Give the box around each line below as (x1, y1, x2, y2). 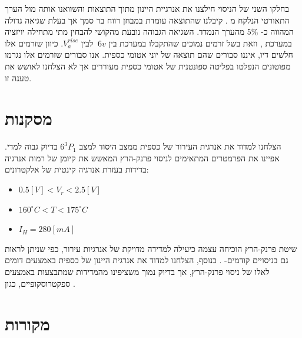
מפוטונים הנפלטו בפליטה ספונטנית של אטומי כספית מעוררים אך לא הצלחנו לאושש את (5, 59, 291, 72)
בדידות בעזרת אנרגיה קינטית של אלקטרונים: (5, 163, 149, 175)
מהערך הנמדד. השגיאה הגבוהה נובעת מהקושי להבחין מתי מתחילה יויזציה (5, 25, 245, 38)
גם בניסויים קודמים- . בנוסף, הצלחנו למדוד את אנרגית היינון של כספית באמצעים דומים (5, 254, 288, 266)
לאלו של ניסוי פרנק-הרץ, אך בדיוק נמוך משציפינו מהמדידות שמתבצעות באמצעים (5, 266, 270, 278)
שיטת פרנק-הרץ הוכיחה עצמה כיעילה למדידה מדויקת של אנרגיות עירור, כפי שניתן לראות (5, 242, 297, 254)
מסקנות (5, 106, 52, 130)
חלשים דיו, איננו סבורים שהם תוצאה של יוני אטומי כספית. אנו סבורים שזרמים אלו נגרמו (5, 48, 293, 61)
